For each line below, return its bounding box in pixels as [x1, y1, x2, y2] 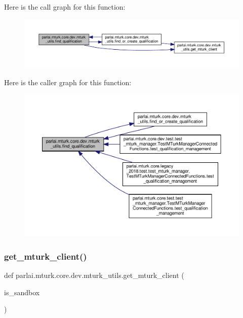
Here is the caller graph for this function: [4, 77, 132, 87]
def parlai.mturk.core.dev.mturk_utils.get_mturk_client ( [4, 270, 184, 280]
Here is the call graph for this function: [4, 2, 126, 12]
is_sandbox [4, 287, 40, 297]
